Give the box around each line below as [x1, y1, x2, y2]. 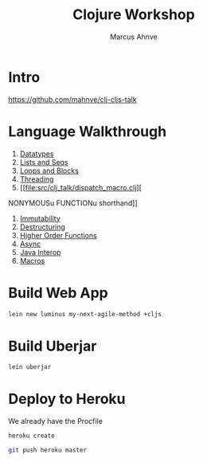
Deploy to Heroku [8, 390, 126, 408]
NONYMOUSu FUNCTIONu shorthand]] [8, 198, 138, 208]
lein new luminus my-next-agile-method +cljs [8, 310, 162, 318]
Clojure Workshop [72, 6, 195, 24]
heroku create [8, 432, 56, 440]
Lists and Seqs [19, 157, 69, 166]
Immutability [19, 213, 61, 223]
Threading [19, 174, 54, 184]
